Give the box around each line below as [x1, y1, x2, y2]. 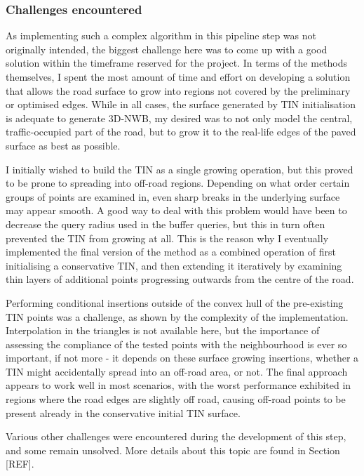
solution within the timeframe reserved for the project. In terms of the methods [6, 55, 348, 70]
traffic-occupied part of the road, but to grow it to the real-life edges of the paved [6, 124, 356, 139]
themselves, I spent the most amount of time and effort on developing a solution [6, 70, 351, 84]
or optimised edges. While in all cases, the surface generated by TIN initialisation [6, 97, 356, 112]
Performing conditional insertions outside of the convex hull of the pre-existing [6, 295, 344, 310]
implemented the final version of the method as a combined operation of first [6, 244, 336, 259]
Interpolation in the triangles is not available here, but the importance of [6, 323, 320, 338]
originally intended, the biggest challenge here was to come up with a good [6, 41, 328, 56]
